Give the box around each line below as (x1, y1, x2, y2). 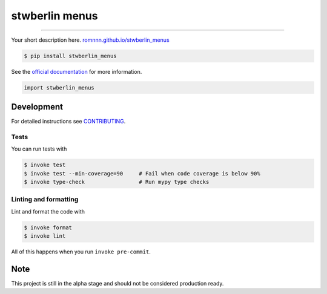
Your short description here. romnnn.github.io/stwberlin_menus (11, 36, 170, 44)
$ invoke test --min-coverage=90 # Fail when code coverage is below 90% (24, 170, 260, 177)
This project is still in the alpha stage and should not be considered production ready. (11, 279, 224, 287)
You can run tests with (11, 145, 67, 152)
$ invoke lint (24, 233, 66, 240)
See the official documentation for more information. (11, 68, 142, 75)
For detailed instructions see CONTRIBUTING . (11, 118, 126, 125)
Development (11, 102, 64, 112)
